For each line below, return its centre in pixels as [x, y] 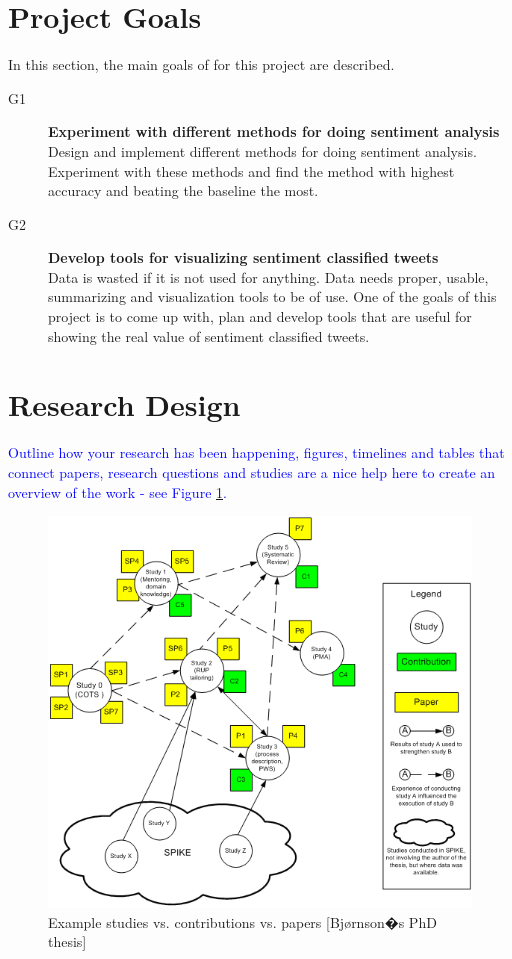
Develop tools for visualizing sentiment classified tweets [243, 257]
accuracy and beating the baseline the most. [183, 190]
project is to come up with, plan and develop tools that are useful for [260, 316]
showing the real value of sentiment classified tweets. [209, 335]
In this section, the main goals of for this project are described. [201, 64]
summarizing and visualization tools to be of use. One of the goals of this [272, 296]
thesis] [67, 941]
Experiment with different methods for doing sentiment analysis [274, 131]
